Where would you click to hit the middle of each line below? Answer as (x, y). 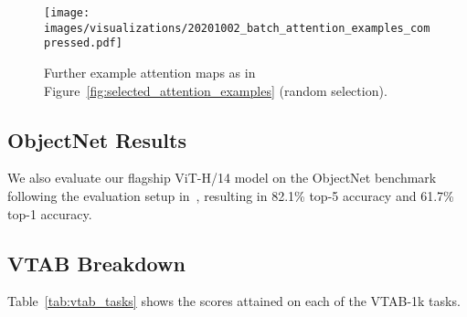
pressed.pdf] (83, 43)
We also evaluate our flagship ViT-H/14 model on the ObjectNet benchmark (222, 178)
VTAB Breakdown (96, 263)
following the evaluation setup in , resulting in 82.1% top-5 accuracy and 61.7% (231, 195)
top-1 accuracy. (50, 213)
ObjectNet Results (97, 139)
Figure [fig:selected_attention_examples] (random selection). (216, 90)
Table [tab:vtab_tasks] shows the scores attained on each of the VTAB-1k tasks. (234, 301)
